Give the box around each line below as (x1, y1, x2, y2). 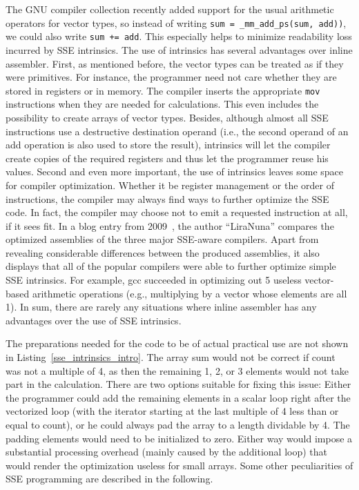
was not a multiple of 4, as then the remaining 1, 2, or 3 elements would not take (6, 363, 349, 378)
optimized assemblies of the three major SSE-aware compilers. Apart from (6, 232, 319, 246)
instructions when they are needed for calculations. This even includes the (6, 97, 319, 111)
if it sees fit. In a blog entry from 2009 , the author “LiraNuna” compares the (6, 218, 334, 233)
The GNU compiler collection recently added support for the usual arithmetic (6, 2, 334, 16)
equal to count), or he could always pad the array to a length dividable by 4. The (6, 418, 350, 431)
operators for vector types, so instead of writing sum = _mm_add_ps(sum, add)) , (6, 15, 347, 30)
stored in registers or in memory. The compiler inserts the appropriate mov (6, 83, 320, 97)
